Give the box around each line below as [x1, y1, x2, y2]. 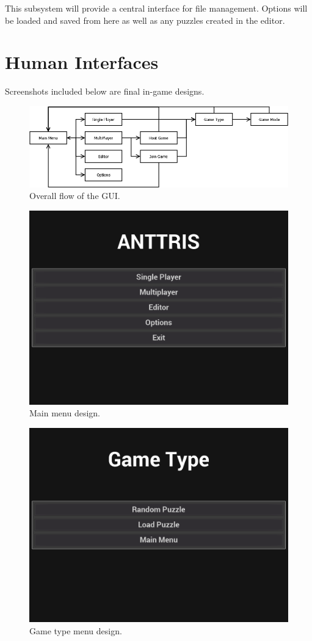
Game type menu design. [29, 624, 122, 637]
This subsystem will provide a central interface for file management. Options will [5, 2, 308, 14]
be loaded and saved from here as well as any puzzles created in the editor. [5, 13, 285, 26]
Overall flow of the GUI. [29, 189, 120, 202]
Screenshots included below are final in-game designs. [5, 85, 205, 98]
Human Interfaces [5, 49, 159, 74]
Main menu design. [29, 407, 100, 419]
